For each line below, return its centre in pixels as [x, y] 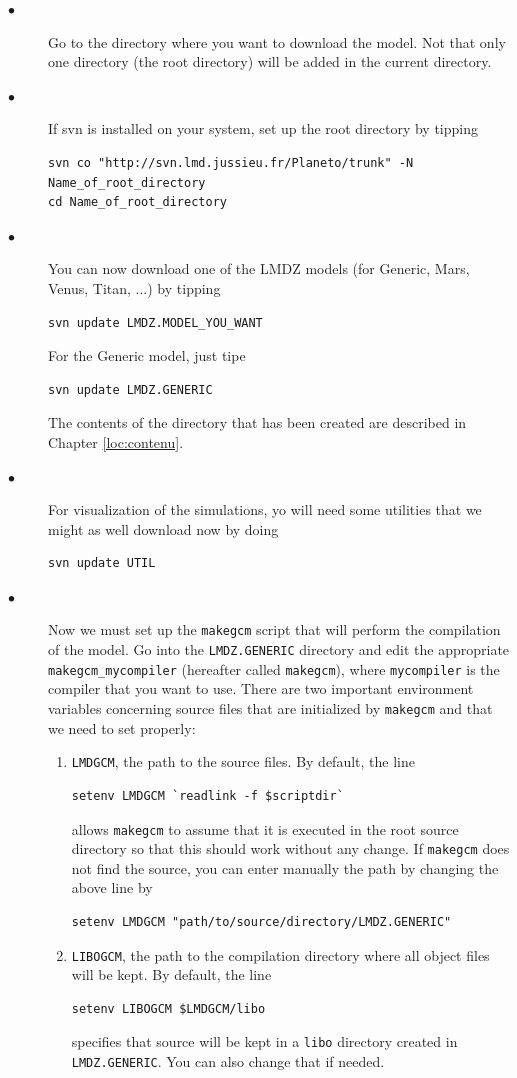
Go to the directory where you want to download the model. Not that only [277, 41]
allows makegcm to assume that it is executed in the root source [265, 828]
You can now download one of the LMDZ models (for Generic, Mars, [259, 268]
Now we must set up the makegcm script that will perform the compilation [274, 629]
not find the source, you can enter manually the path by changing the [285, 867]
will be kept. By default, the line [171, 974]
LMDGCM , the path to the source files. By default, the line [243, 761]
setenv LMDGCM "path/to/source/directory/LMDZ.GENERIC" [261, 922]
